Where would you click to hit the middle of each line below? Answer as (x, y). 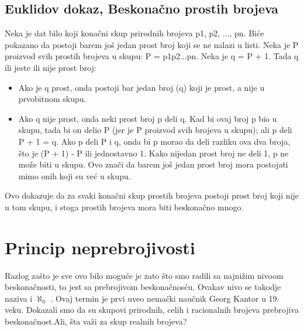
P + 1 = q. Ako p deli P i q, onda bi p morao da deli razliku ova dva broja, (154, 141)
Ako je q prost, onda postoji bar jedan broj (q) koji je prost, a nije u (141, 87)
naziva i (19, 298)
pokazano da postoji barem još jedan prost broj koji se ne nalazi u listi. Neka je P (152, 44)
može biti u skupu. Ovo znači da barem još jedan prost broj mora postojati (153, 164)
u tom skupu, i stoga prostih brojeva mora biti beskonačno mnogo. (124, 207)
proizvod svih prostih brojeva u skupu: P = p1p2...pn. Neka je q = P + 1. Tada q (152, 56)
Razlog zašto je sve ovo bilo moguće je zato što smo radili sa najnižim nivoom (144, 275)
